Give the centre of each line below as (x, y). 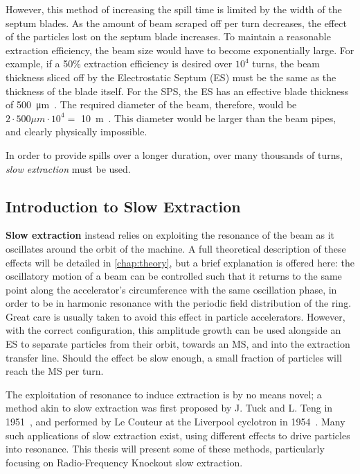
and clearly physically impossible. (76, 132)
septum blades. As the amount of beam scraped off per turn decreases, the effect (176, 23)
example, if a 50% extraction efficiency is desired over (119, 64)
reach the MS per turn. (55, 371)
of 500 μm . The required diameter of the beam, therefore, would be (151, 104)
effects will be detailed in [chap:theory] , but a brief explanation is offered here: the (180, 262)
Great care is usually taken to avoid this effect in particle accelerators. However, (175, 316)
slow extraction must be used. (68, 168)
